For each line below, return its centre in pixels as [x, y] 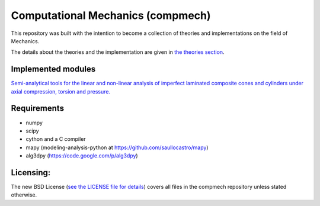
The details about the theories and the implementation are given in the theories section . [118, 52]
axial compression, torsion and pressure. [61, 91]
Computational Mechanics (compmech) [111, 15]
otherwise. [24, 195]
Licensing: [31, 173]
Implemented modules [53, 69]
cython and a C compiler [56, 139]
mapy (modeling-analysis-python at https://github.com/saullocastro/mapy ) [117, 147]
